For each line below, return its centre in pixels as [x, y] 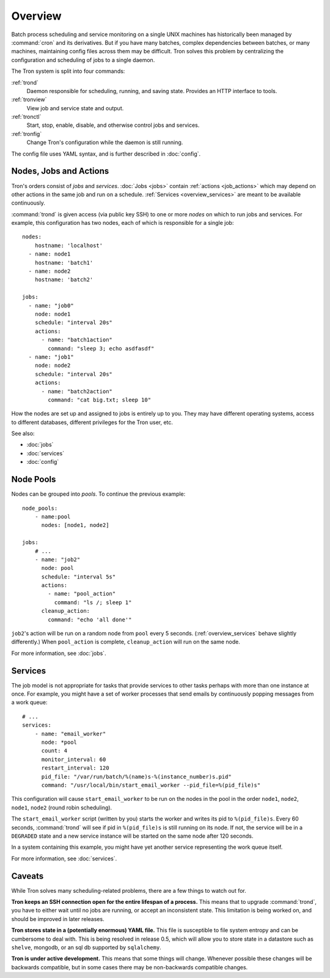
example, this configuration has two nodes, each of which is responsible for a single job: [123, 223]
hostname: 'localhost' [69, 245]
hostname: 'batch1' [64, 263]
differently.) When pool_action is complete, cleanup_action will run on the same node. [126, 642]
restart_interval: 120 [75, 768]
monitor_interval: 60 [74, 759]
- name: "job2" [57, 559]
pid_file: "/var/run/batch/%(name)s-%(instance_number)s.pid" [136, 776]
